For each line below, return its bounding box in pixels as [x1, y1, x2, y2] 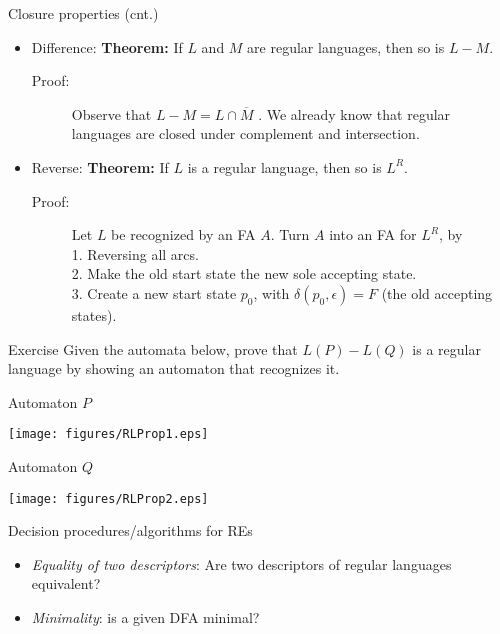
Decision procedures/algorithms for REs [8, 520, 253, 541]
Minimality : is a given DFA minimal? [31, 607, 260, 627]
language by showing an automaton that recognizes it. [8, 358, 340, 379]
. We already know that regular [258, 103, 451, 124]
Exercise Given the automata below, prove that [8, 338, 298, 359]
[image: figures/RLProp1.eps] [8, 427, 209, 442]
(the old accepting [381, 282, 493, 303]
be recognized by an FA [111, 224, 256, 245]
